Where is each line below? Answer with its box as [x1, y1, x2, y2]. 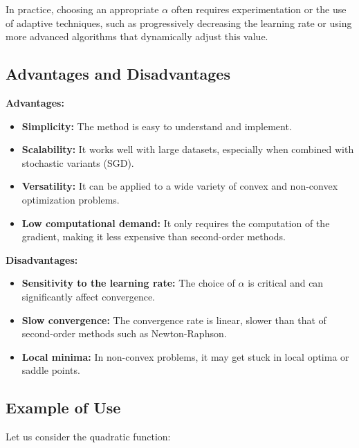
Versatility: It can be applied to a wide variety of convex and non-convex [21, 179, 338, 193]
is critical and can [248, 276, 324, 290]
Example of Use [6, 397, 121, 418]
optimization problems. [21, 192, 120, 206]
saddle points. [21, 363, 80, 377]
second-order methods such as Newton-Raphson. [21, 326, 227, 341]
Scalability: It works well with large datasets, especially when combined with [21, 142, 354, 156]
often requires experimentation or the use [171, 2, 347, 16]
